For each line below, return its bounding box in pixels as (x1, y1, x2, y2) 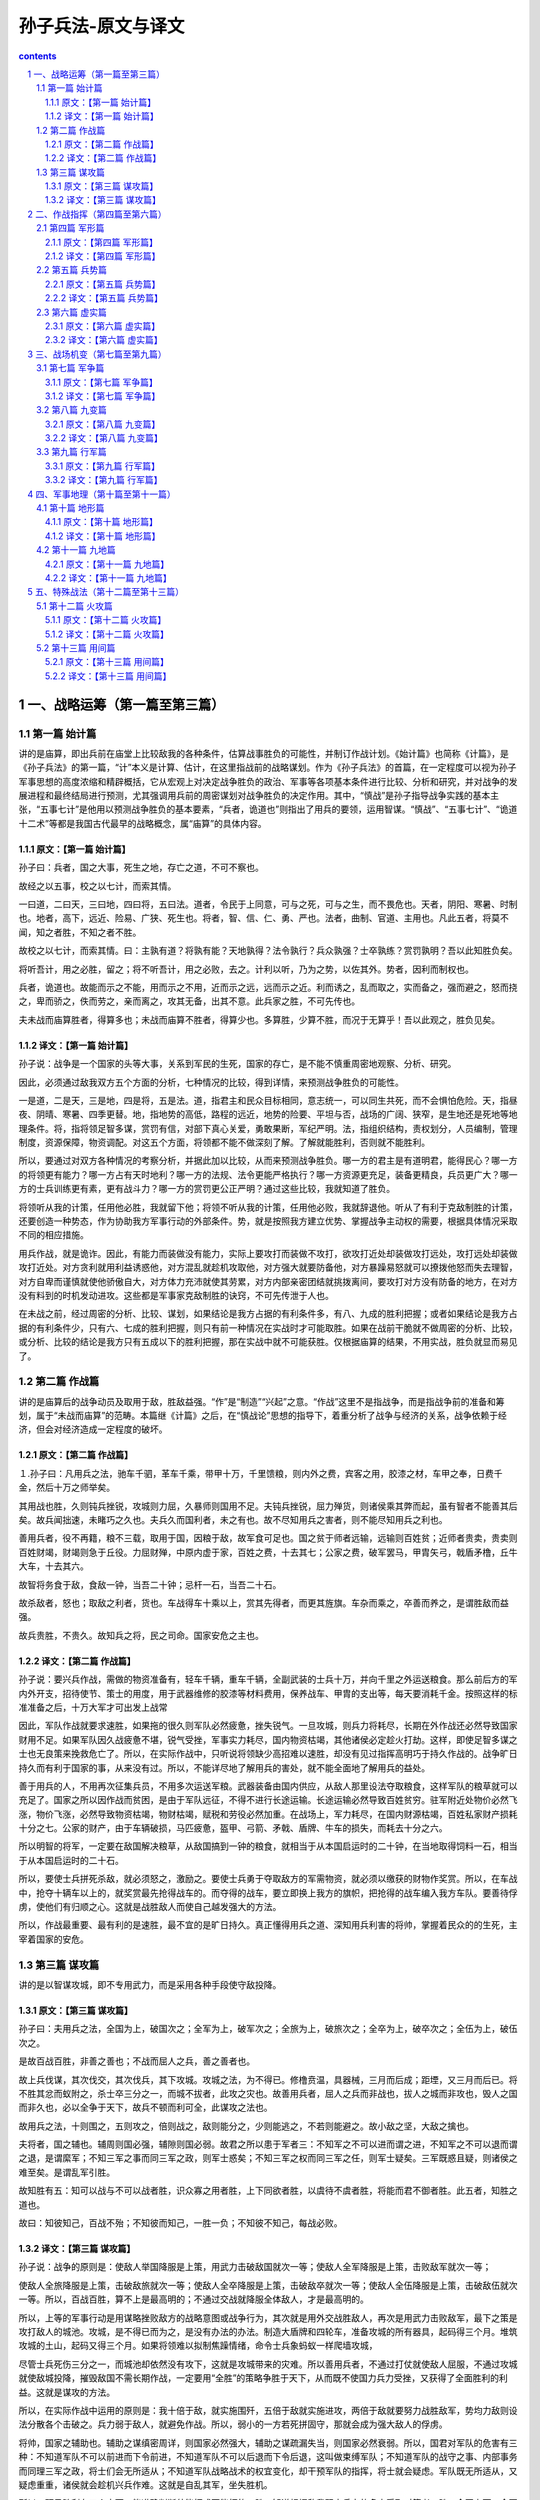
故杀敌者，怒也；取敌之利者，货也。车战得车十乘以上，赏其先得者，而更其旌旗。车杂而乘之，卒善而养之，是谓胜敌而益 (18, 1597, 509, 1609)
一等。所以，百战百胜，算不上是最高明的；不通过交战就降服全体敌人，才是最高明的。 (18, 2293, 369, 2305)
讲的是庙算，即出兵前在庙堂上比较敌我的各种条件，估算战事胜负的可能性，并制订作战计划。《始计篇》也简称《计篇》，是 (18, 747, 509, 759)
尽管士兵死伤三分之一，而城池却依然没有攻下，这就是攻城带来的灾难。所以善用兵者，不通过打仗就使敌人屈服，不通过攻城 (18, 2358, 518, 2370)
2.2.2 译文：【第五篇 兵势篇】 (45, 292, 164, 304)
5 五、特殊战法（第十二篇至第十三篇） (27, 586, 185, 598)
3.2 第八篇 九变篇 (36, 404, 107, 416)
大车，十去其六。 (18, 1560, 89, 1572)
